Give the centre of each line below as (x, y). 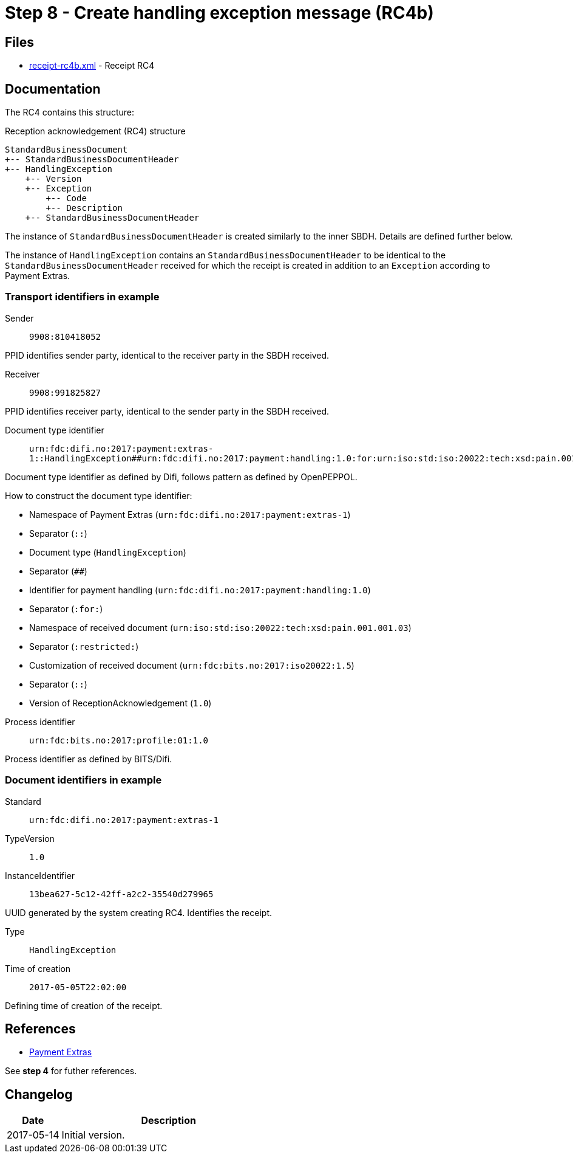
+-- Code (66, 198)
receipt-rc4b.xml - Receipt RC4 (92, 66)
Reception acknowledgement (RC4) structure (95, 131)
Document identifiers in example (83, 780)
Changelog (39, 1094)
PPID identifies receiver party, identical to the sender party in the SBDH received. (167, 411)
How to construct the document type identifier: (99, 495)
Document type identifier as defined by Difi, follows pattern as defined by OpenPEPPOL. (181, 477)
